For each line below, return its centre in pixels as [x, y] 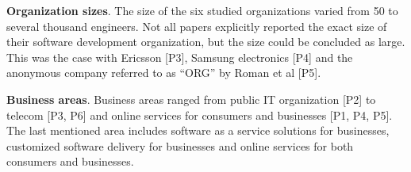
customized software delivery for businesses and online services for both [180, 145]
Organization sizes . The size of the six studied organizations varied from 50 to [202, 10]
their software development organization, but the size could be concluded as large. [206, 42]
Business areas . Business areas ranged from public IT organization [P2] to [191, 99]
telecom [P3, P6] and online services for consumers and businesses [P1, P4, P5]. [200, 115]
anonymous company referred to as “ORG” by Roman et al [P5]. [164, 73]
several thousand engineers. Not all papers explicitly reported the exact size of [197, 26]
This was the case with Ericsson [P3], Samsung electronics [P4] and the [180, 57]
